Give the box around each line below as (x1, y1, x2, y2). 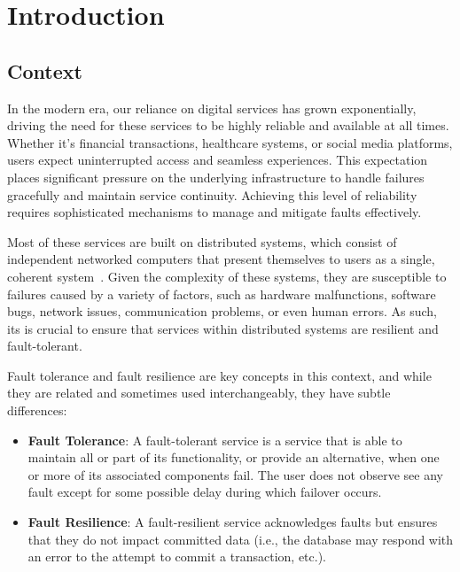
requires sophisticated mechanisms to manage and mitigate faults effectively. (7, 203, 422, 221)
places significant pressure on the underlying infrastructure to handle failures (7, 167, 425, 186)
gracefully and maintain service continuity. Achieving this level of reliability (7, 185, 417, 204)
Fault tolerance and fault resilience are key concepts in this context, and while (7, 366, 432, 384)
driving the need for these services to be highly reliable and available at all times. (7, 116, 449, 135)
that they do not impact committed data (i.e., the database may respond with (27, 529, 454, 548)
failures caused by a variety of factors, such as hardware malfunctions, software (7, 284, 436, 303)
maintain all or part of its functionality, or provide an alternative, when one (27, 448, 440, 467)
